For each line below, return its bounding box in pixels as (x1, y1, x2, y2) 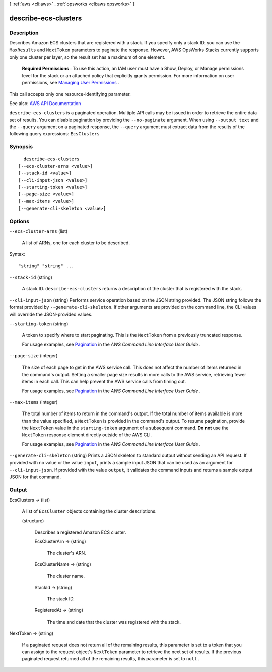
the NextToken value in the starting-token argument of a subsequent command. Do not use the (22, 425, 229, 431)
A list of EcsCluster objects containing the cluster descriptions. (22, 508, 157, 514)
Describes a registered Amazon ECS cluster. (34, 529, 126, 535)
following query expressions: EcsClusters (9, 131, 100, 137)
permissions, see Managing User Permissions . (22, 80, 119, 86)
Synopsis (9, 143, 33, 150)
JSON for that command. (9, 474, 61, 480)
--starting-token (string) (9, 321, 69, 327)
